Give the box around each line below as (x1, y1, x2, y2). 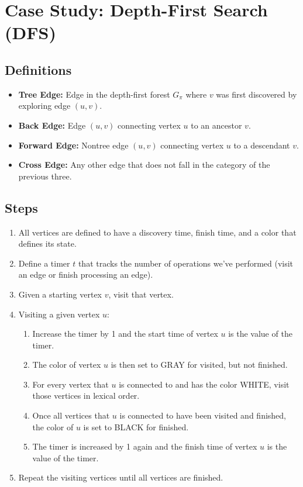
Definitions (5, 60, 72, 78)
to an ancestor (191, 119, 242, 131)
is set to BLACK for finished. (83, 420, 189, 433)
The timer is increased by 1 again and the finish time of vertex (32, 440, 257, 453)
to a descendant (233, 139, 290, 151)
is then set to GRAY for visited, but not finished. (111, 358, 288, 371)
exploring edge (18, 99, 71, 112)
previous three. (18, 170, 72, 182)
